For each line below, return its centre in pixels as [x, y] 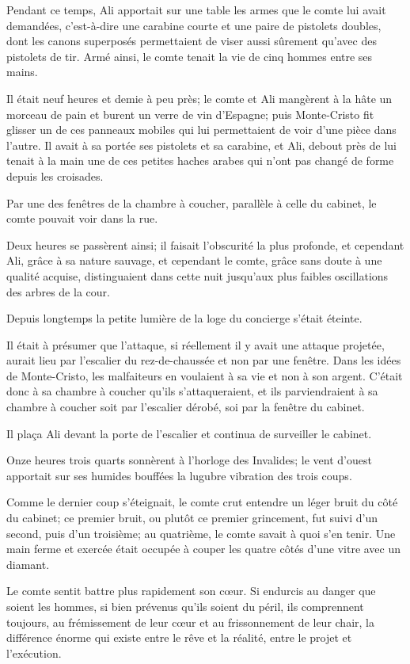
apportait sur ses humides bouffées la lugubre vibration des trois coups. [179, 475]
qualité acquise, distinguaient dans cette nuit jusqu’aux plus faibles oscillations [197, 275]
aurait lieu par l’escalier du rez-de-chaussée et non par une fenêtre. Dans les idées [204, 360]
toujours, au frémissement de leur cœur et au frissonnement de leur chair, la [190, 622]
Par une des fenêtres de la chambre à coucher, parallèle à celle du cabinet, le [192, 202]
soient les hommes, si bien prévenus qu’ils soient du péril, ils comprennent [185, 606]
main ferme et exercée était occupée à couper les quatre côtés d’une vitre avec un [204, 549]
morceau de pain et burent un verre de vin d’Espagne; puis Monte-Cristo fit [190, 114]
